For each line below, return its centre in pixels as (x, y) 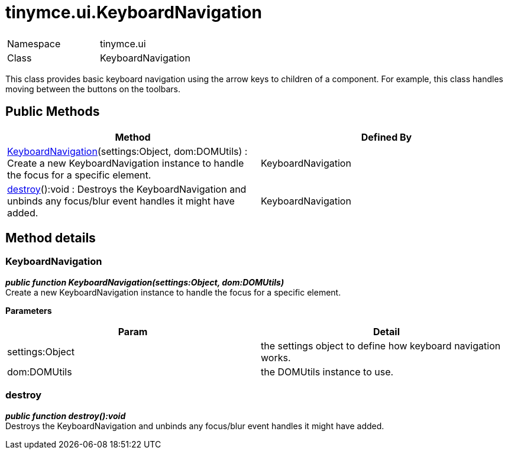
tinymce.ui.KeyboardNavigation (134, 12)
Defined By (386, 137)
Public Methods (53, 112)
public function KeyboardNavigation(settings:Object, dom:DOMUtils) (145, 282)
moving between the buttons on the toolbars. (93, 89)
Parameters (29, 310)
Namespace (34, 43)
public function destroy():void (66, 416)
